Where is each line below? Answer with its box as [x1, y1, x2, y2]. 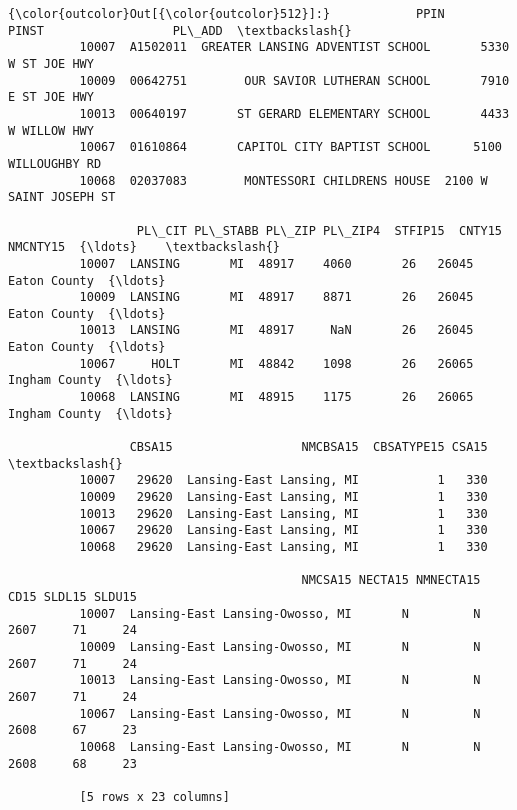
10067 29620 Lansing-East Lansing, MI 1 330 [79, 523, 488, 538]
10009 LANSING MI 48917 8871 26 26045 [79, 290, 474, 305]
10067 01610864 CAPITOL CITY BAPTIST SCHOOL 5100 [79, 140, 502, 155]
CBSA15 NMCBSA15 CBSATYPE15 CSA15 [129, 440, 488, 455]
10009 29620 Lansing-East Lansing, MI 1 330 [79, 490, 488, 505]
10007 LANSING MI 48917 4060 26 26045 [79, 256, 474, 271]
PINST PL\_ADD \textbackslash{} [8, 23, 352, 38]
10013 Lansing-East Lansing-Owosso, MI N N [79, 673, 481, 688]
